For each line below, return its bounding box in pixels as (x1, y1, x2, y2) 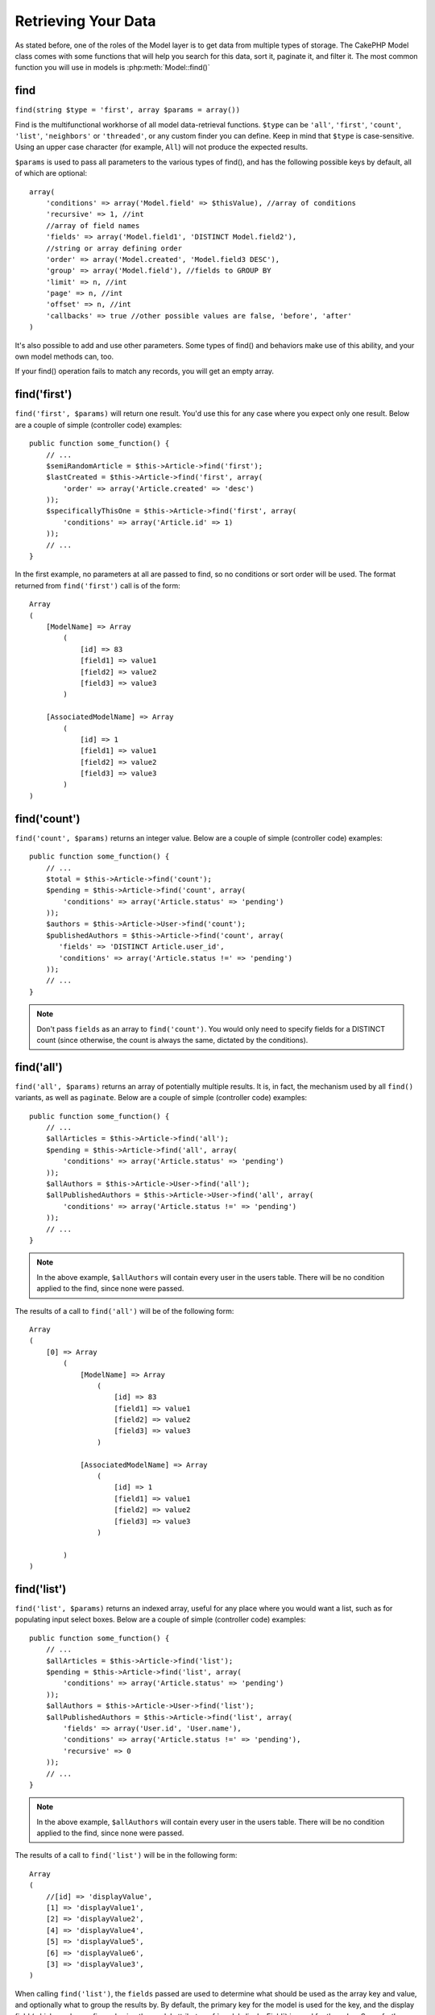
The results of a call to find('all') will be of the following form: (14, 1306, 234, 1315)
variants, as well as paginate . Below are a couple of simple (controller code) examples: (14, 1093, 308, 1103)
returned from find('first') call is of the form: (14, 580, 180, 590)
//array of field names (45, 221, 140, 230)
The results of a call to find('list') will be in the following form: (14, 1851, 238, 1860)
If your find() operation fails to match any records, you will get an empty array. (14, 367, 274, 376)
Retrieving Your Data (14, 12, 156, 30)
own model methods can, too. (14, 351, 114, 362)
